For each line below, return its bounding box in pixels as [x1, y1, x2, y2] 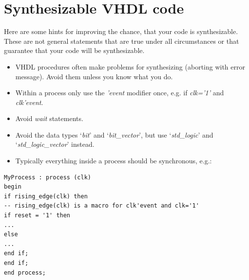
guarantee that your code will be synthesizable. [4, 45, 145, 55]
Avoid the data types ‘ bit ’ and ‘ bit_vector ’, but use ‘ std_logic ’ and [15, 129, 213, 140]
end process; [4, 269, 46, 276]
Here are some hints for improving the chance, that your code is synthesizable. [4, 26, 238, 36]
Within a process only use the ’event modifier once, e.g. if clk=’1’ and [15, 87, 224, 98]
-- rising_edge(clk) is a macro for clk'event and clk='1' [4, 202, 199, 210]
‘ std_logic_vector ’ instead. [15, 139, 95, 149]
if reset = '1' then [4, 212, 71, 219]
